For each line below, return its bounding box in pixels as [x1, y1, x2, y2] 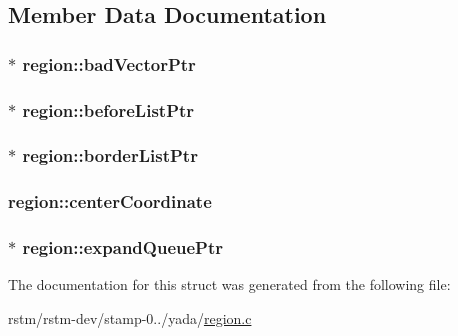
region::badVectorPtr [22, 51, 196, 76]
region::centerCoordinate [8, 189, 212, 214]
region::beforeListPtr [22, 97, 195, 122]
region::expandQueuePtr [22, 235, 224, 260]
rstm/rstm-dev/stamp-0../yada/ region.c [8, 307, 252, 328]
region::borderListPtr [22, 143, 198, 168]
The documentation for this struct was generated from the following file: [8, 274, 451, 295]
